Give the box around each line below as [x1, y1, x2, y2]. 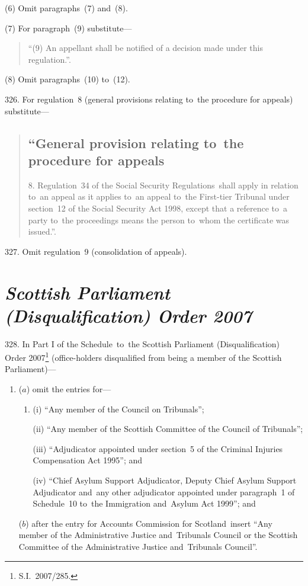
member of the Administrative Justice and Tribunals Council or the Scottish [18, 529, 298, 541]
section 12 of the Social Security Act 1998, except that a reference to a [28, 201, 288, 214]
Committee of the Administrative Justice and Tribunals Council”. [18, 540, 258, 552]
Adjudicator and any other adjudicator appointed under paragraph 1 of [33, 485, 295, 498]
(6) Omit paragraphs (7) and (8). [5, 2, 128, 14]
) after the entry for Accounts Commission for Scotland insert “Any [25, 517, 272, 529]
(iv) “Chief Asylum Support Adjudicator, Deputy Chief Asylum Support [33, 474, 297, 486]
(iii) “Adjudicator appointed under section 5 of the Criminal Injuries [33, 442, 283, 454]
